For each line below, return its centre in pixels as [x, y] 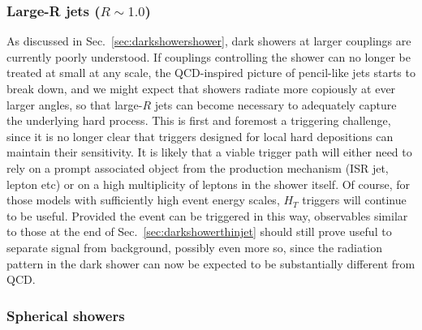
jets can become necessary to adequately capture [276, 104]
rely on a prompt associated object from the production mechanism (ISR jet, [198, 167]
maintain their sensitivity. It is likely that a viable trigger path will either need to [209, 152]
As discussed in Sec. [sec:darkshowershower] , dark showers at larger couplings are [209, 41]
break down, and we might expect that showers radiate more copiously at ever [201, 88]
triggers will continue [354, 200]
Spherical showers [66, 315]
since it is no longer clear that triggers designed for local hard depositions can [200, 136]
